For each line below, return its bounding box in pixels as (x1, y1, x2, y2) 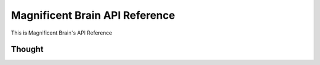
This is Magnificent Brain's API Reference (11, 29, 113, 36)
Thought (11, 45, 44, 54)
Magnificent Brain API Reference (11, 9, 175, 22)
